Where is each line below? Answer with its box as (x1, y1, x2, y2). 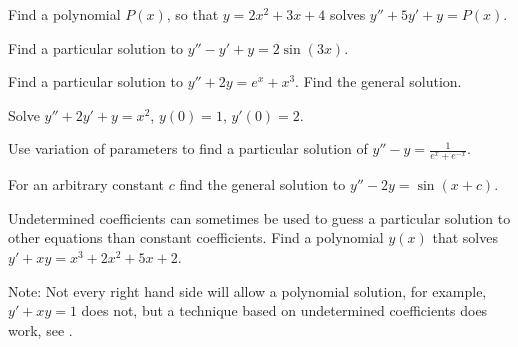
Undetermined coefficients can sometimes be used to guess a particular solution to (8, 207, 511, 228)
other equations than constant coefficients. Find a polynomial (8, 227, 384, 248)
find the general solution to (179, 174, 346, 195)
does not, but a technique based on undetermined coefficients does (81, 300, 488, 321)
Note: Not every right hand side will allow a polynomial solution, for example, (8, 280, 487, 301)
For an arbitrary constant (8, 174, 165, 195)
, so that (166, 4, 219, 24)
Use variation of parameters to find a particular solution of (8, 138, 368, 159)
